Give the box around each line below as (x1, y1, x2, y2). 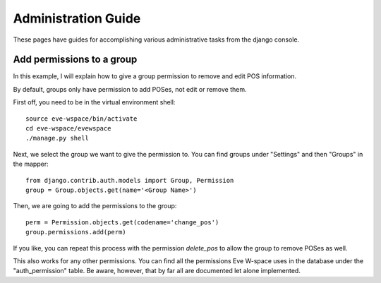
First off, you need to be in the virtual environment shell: (13, 98, 176, 107)
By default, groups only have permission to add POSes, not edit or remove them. (13, 85, 247, 93)
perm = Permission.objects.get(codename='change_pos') (25, 218, 219, 226)
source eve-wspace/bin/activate (25, 114, 138, 123)
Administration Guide (13, 11, 141, 26)
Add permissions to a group (13, 54, 138, 66)
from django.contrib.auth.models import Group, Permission (25, 176, 234, 184)
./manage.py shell (25, 134, 90, 143)
